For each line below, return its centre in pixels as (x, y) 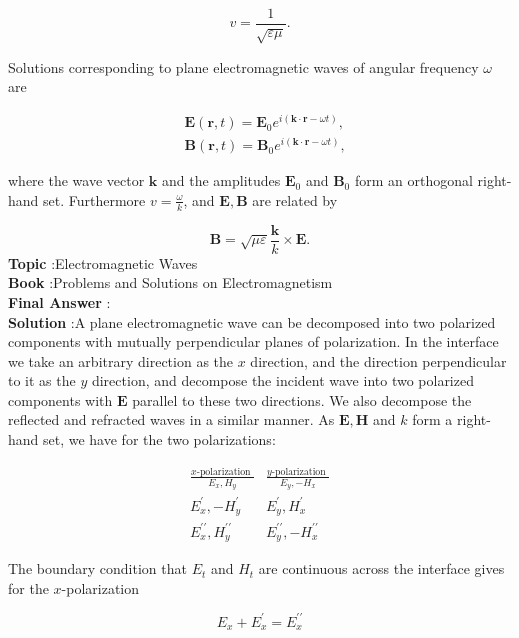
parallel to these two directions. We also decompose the (302, 399)
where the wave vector (76, 180)
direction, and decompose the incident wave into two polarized (282, 380)
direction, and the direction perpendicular (378, 360)
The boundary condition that (97, 568)
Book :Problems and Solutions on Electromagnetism (170, 282)
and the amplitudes (221, 180)
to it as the (42, 380)
